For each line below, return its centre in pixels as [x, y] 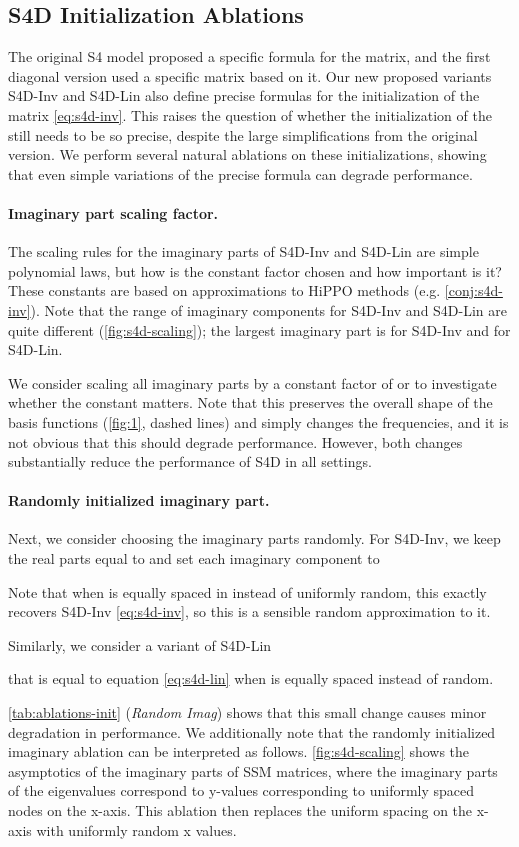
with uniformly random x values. [136, 829]
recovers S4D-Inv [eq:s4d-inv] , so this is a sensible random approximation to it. [249, 611]
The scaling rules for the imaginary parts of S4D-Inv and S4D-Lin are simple [243, 251]
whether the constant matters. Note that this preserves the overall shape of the [250, 402]
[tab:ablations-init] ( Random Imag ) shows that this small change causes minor [247, 712]
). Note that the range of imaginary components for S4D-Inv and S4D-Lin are [269, 309]
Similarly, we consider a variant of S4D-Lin [140, 644]
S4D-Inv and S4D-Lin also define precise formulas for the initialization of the [244, 95]
